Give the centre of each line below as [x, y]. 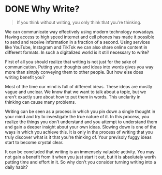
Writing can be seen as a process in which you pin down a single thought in [80, 111]
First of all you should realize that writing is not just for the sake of [71, 62]
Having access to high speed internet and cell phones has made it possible [80, 37]
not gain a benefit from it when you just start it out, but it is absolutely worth [81, 157]
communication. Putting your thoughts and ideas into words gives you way [79, 67]
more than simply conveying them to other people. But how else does [74, 72]
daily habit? [16, 167]
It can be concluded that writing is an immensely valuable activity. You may [80, 152]
